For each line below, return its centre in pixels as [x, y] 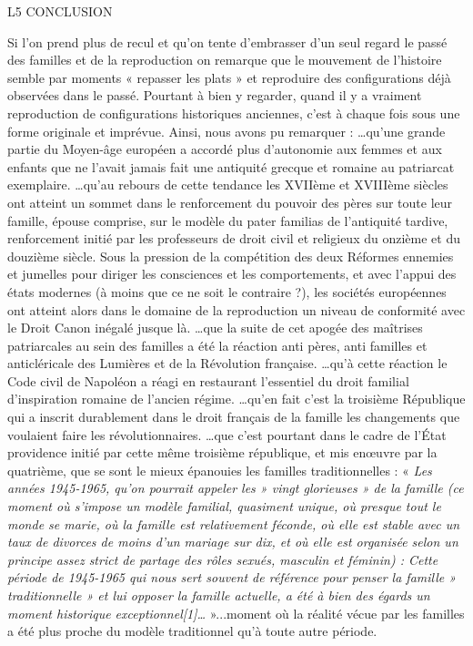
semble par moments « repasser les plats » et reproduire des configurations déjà [229, 77]
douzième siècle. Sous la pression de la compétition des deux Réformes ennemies [231, 256]
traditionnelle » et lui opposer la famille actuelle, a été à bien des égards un [219, 595]
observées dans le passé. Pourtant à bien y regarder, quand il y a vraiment [215, 95]
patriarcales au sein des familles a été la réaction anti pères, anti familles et [217, 345]
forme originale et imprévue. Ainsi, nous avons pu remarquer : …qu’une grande [226, 131]
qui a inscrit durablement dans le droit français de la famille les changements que [234, 417]
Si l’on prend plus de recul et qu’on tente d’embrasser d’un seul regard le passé [227, 41]
